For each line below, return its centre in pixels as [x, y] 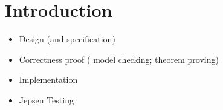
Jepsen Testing [46, 99]
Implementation [48, 79]
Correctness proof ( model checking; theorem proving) [119, 59]
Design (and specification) [67, 39]
